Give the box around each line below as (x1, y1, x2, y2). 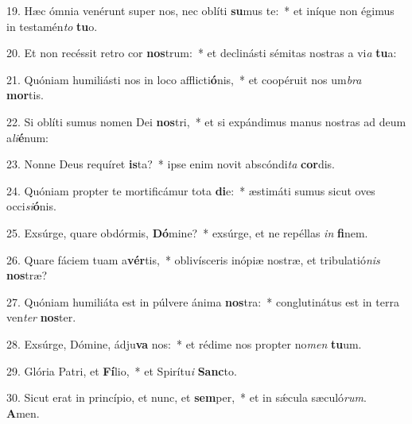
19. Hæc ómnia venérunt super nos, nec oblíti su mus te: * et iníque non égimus (6, 2, 395, 18)
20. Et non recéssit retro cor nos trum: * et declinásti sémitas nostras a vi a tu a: (6, 44, 397, 61)
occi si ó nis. (6, 198, 56, 214)
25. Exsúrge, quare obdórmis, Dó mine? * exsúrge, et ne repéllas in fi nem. (6, 224, 368, 241)
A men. (6, 404, 40, 421)
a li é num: (6, 129, 49, 145)
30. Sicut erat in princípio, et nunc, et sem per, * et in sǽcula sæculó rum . (6, 389, 367, 406)
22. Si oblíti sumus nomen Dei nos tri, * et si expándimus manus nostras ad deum (6, 113, 406, 129)
